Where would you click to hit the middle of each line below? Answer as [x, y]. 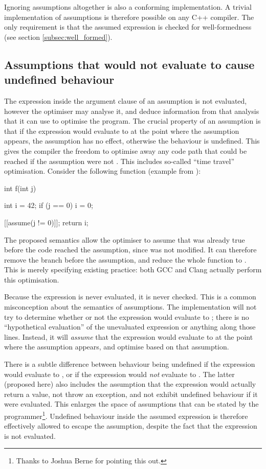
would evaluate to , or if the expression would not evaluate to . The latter [119, 374]
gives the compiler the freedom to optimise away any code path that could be [126, 150]
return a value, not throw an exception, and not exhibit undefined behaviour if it [131, 394]
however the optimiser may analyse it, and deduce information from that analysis [132, 111]
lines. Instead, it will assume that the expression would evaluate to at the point [129, 336]
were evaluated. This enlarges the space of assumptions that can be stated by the [131, 404]
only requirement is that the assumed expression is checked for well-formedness [128, 27]
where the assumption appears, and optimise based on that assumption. [117, 347]
